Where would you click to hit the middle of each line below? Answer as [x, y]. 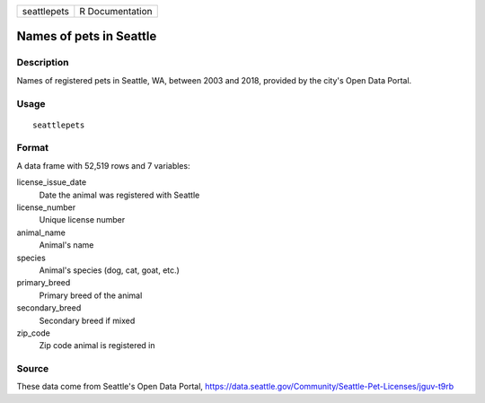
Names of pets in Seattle [87, 36]
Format [33, 148]
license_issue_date [52, 182]
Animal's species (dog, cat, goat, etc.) [109, 270]
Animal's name [66, 245]
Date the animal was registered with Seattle [119, 195]
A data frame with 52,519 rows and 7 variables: [103, 165]
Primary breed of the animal [91, 295]
